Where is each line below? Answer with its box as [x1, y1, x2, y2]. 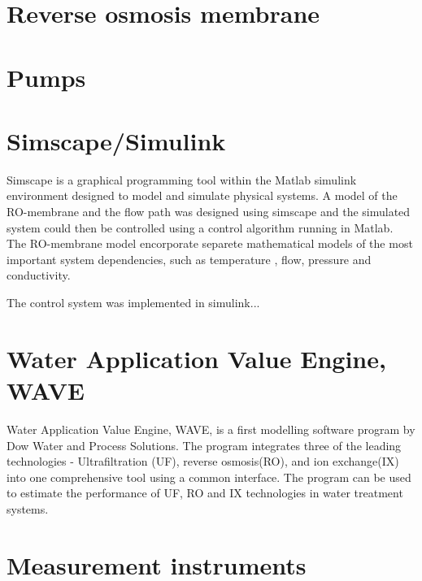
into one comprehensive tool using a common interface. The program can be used [7, 468, 411, 485]
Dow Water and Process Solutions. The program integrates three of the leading [7, 436, 402, 453]
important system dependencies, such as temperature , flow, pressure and [7, 250, 372, 267]
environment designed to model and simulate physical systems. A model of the [7, 187, 398, 204]
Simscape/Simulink [7, 124, 226, 157]
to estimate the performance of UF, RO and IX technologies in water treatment [7, 484, 403, 501]
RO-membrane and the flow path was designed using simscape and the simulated [7, 203, 411, 220]
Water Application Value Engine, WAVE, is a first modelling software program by [7, 420, 415, 437]
